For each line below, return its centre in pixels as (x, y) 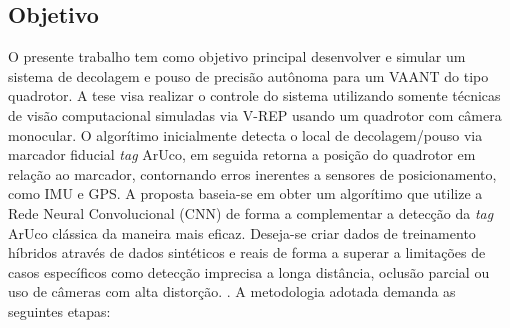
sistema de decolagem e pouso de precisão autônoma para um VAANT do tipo (248, 75)
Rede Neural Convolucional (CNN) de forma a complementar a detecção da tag (251, 212)
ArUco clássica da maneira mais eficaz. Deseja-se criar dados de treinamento (242, 232)
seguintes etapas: (59, 310)
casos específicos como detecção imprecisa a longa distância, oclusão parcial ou (249, 271)
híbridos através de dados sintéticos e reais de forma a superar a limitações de (247, 252)
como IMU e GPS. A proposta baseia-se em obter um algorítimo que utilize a (245, 193)
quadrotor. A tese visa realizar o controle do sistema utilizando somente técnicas (254, 95)
